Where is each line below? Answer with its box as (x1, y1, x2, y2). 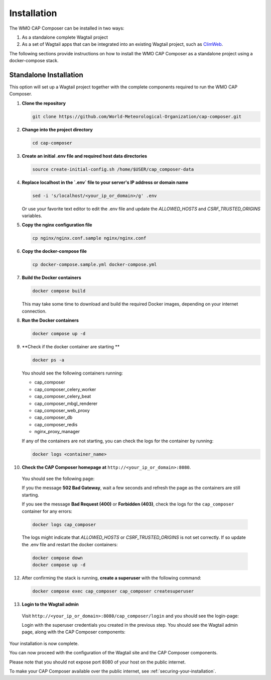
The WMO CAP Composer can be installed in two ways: (9, 25, 124, 31)
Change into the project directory (22, 126, 93, 133)
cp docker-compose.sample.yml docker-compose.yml (32, 262, 157, 267)
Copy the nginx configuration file (22, 222, 92, 228)
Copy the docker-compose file (22, 248, 87, 254)
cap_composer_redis (34, 421, 78, 427)
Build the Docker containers (22, 274, 81, 281)
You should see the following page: (22, 475, 95, 481)
